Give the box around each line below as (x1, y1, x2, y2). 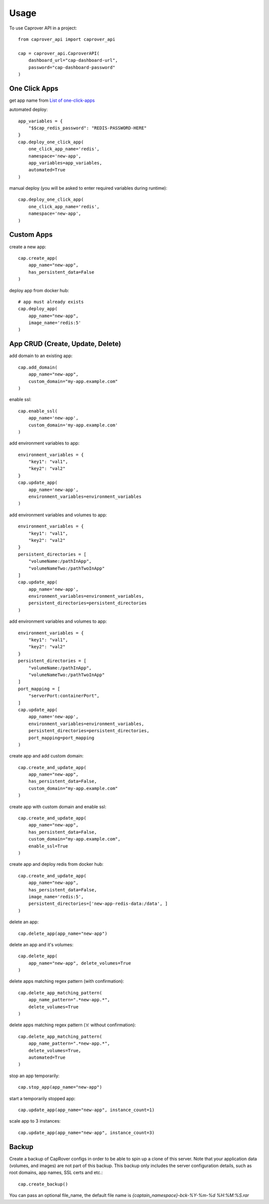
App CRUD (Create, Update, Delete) (9, 340, 122, 348)
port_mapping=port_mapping (28, 735, 95, 741)
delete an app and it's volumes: (9, 941, 74, 947)
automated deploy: (9, 106, 48, 112)
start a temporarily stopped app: (9, 1095, 76, 1101)
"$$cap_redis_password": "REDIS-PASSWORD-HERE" (28, 125, 147, 131)
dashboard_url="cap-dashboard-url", (28, 57, 118, 63)
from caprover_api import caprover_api (18, 36, 116, 42)
